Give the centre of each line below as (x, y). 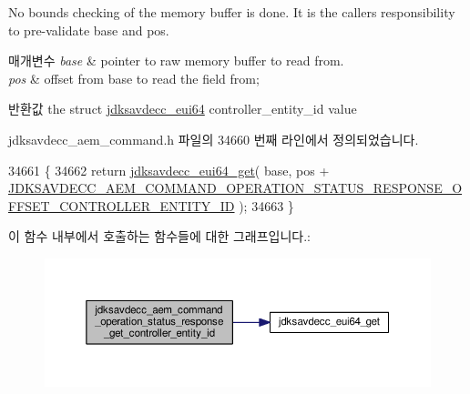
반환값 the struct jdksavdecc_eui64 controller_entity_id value (183, 109)
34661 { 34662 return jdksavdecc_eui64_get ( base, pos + (169, 170)
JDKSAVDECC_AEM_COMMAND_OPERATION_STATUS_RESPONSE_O (235, 188)
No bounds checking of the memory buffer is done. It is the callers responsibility (232, 12)
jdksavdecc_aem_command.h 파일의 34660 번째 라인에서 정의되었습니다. (214, 139)
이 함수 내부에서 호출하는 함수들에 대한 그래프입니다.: (159, 236)
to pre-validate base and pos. (89, 30)
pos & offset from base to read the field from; (134, 78)
